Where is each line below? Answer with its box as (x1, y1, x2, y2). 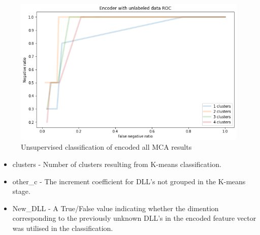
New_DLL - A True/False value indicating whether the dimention (12, 203, 219, 213)
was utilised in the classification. (12, 222, 113, 233)
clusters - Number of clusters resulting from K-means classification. (12, 158, 221, 169)
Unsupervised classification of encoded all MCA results (21, 142, 192, 152)
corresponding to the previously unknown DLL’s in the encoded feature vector (12, 213, 256, 223)
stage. (12, 186, 30, 196)
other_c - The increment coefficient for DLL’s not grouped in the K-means (12, 176, 246, 186)
